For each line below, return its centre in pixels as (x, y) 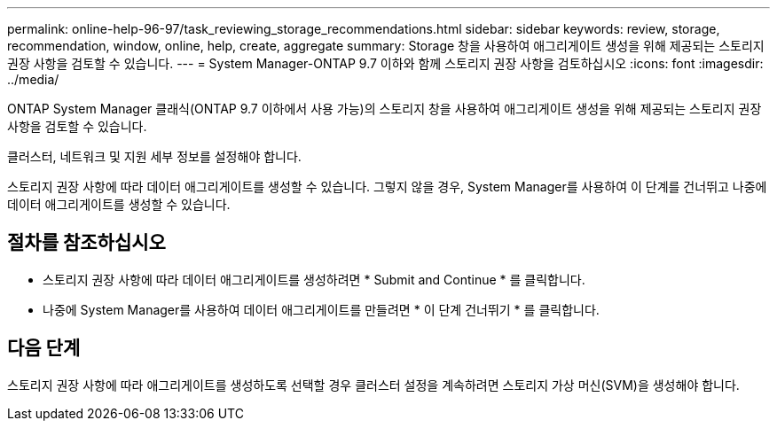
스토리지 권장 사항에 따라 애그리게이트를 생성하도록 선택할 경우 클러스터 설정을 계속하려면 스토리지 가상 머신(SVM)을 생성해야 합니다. (373, 385)
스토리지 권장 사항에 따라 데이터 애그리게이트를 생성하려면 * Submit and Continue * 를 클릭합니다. (314, 279)
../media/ (33, 79)
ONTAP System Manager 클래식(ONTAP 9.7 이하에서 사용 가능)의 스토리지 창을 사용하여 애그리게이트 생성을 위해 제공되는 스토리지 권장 (385, 109)
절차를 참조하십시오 (86, 243)
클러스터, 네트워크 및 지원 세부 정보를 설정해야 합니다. (154, 156)
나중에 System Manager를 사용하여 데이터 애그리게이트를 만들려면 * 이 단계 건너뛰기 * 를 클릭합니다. (321, 309)
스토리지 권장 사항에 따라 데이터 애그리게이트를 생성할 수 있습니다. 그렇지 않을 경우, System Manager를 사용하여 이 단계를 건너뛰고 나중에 (387, 187)
